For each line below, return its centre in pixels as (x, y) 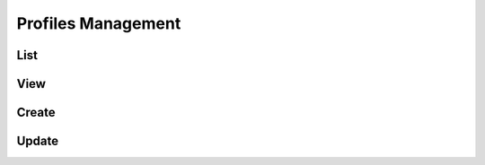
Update (38, 141)
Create (36, 113)
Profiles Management (99, 23)
